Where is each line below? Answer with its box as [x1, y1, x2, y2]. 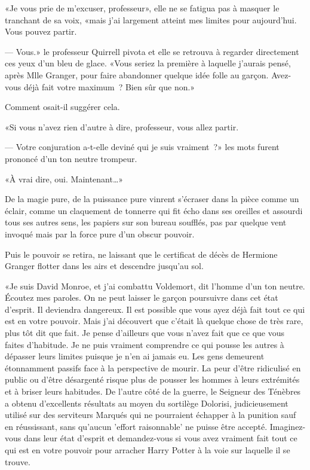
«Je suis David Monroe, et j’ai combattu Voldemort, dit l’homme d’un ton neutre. [5, 279, 305, 292]
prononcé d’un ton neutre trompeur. [5, 152, 137, 164]
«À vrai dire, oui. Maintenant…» [5, 172, 124, 185]
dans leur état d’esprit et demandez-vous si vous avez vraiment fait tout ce [23, 432, 297, 444]
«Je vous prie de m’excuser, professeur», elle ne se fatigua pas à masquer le [5, 2, 280, 14]
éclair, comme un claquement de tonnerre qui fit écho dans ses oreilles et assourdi [5, 204, 303, 216]
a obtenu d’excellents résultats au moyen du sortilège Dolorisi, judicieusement [5, 396, 288, 409]
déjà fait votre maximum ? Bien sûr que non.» [23, 80, 195, 93]
